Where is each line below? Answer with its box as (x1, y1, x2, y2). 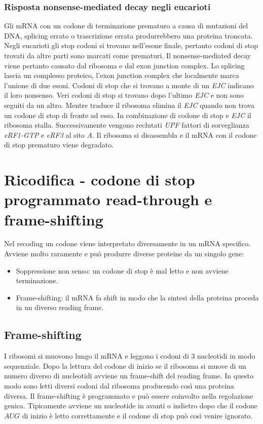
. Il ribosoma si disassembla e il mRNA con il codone (92, 129, 257, 140)
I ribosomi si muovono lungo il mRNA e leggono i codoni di (4, 351, 189, 361)
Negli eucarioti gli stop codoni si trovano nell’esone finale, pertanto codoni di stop (4, 40, 258, 51)
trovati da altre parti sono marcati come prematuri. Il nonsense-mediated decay (4, 50, 251, 60)
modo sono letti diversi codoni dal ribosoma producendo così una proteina (4, 380, 234, 391)
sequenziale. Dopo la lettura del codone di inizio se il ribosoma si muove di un (4, 360, 246, 371)
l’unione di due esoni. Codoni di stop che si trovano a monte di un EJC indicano (4, 80, 254, 90)
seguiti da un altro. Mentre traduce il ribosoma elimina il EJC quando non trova (4, 99, 254, 110)
